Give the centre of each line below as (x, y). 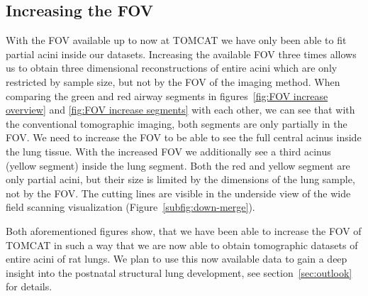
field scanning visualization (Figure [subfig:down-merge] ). (130, 207)
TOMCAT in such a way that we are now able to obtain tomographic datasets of (182, 245)
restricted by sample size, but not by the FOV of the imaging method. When (173, 81)
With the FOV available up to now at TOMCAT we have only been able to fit (176, 40)
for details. (29, 286)
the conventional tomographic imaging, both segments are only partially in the (177, 123)
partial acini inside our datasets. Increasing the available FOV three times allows (181, 54)
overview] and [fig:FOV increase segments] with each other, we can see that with (180, 110)
